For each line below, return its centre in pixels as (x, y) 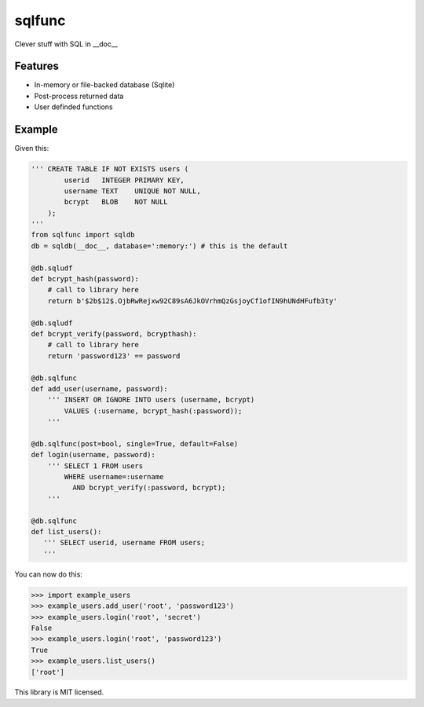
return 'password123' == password (114, 356)
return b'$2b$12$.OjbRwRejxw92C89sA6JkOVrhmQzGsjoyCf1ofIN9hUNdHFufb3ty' (192, 301)
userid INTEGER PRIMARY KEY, (124, 180)
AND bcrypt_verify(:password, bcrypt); (149, 488)
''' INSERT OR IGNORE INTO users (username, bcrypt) (151, 400)
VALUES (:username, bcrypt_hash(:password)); (153, 411)
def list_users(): (66, 532)
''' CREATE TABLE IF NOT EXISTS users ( (110, 169)
